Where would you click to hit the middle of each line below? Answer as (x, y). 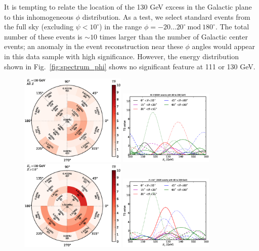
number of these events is (43, 36)
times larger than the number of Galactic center (174, 36)
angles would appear (224, 46)
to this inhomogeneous (39, 16)
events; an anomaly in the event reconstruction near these (94, 46)
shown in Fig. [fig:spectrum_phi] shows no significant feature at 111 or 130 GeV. (130, 66)
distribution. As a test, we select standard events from (166, 16)
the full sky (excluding (39, 27)
